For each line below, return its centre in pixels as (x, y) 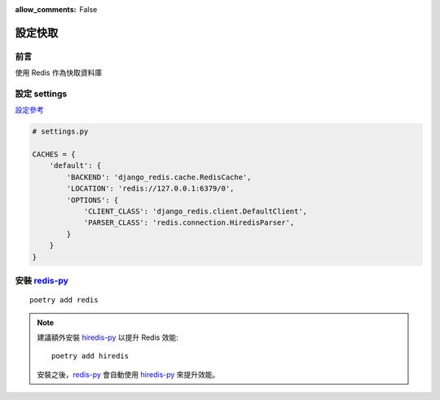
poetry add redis (64, 300)
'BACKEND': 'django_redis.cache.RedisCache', (159, 177)
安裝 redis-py (42, 280)
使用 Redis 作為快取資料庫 (59, 73)
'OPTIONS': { (92, 200)
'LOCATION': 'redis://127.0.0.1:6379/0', (150, 189)
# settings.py (60, 132)
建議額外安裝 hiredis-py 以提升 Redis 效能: (108, 337)
